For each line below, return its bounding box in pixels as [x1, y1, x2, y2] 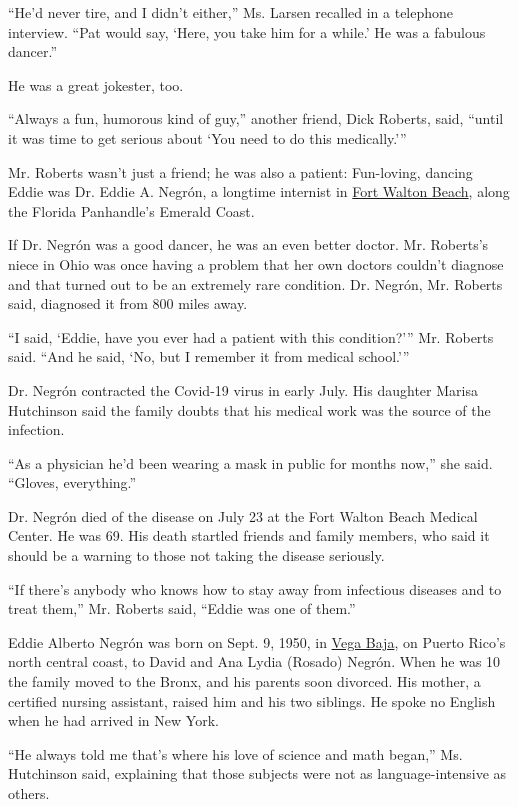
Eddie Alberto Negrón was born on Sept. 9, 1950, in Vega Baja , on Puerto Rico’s [8, 631, 506, 652]
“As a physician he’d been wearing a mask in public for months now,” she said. [8, 452, 493, 473]
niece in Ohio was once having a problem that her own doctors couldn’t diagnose [8, 253, 504, 274]
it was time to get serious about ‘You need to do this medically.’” [8, 127, 407, 148]
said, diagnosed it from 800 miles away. [8, 293, 248, 314]
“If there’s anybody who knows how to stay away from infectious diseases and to [8, 578, 502, 599]
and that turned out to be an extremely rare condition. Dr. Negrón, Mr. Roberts [8, 273, 503, 294]
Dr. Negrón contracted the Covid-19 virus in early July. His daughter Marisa [8, 379, 478, 400]
